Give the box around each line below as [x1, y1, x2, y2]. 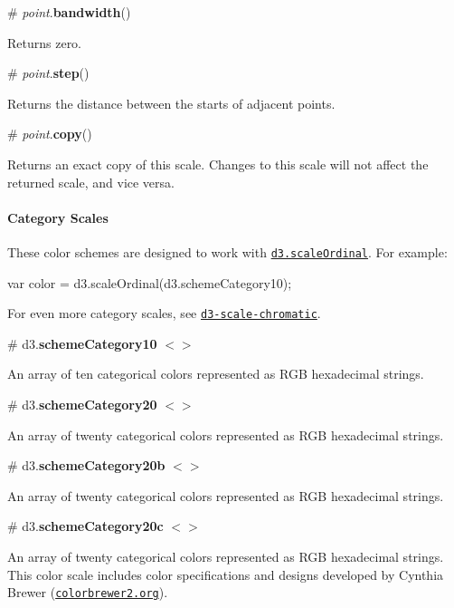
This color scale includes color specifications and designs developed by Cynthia [7, 565, 444, 584]
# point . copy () [7, 124, 92, 143]
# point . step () [7, 63, 90, 82]
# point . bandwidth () [7, 3, 131, 21]
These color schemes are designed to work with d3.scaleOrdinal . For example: [7, 242, 448, 261]
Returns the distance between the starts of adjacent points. [7, 93, 336, 112]
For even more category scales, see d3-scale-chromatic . [7, 304, 321, 323]
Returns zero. [7, 33, 82, 52]
